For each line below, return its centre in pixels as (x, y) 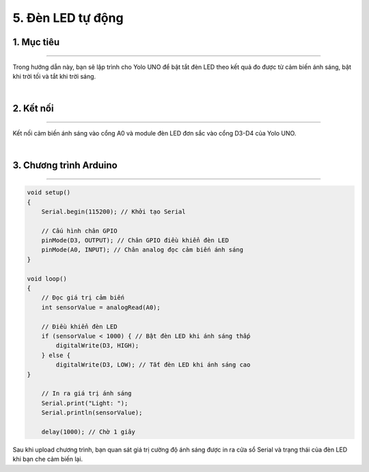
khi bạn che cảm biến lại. (48, 459)
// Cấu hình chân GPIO (79, 231)
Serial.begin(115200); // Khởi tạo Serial (113, 211)
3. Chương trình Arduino (65, 165)
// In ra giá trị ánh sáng (87, 394)
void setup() (49, 193)
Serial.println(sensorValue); (92, 413)
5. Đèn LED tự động (68, 18)
